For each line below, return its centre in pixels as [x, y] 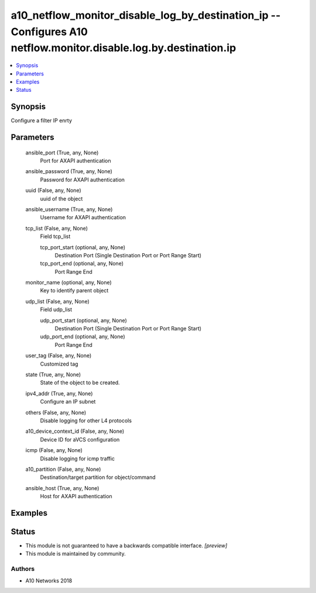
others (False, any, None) [56, 412]
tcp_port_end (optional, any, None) [82, 264]
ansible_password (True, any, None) [69, 171]
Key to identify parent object [74, 291]
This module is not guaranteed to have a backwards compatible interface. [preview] [126, 546]
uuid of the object [61, 198]
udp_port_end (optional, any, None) [83, 337]
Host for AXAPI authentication [76, 497]
